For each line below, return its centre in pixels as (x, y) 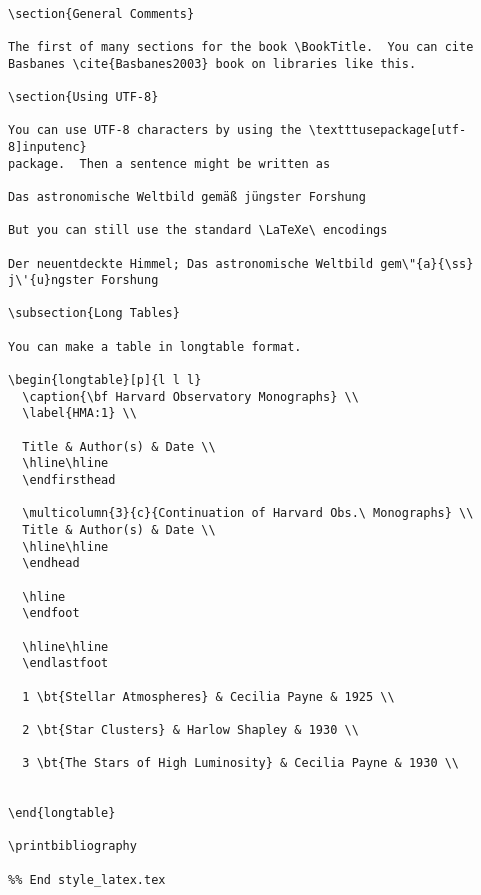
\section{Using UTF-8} (83, 96)
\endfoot (51, 613)
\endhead (51, 563)
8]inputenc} (47, 146)
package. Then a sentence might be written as (169, 163)
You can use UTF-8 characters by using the (155, 130)
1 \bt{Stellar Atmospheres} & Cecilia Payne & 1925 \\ (208, 696)
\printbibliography (72, 846)
